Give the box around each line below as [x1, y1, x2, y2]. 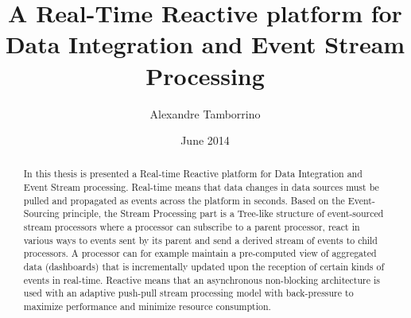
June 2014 [180, 132, 230, 149]
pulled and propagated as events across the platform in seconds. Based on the [23, 193, 345, 207]
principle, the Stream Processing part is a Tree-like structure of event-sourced [62, 207, 384, 220]
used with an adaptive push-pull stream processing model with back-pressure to [23, 286, 354, 300]
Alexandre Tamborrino [149, 105, 261, 122]
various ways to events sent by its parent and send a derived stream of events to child [23, 233, 378, 246]
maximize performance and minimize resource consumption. [23, 300, 271, 313]
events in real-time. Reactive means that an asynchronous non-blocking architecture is [23, 273, 380, 286]
